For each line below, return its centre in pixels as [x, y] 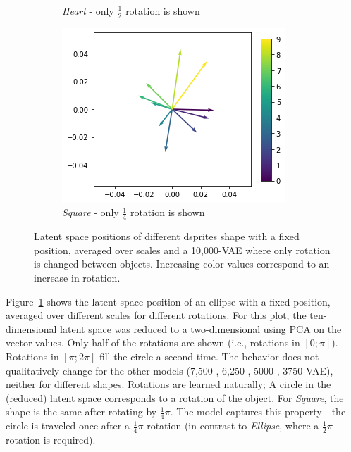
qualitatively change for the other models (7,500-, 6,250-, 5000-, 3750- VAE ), [170, 370]
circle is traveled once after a [68, 426]
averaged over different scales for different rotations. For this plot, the [156, 315]
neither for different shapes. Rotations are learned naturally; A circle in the [168, 384]
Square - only [91, 212]
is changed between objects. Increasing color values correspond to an [182, 264]
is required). [69, 440]
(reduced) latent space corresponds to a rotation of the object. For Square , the [175, 397]
